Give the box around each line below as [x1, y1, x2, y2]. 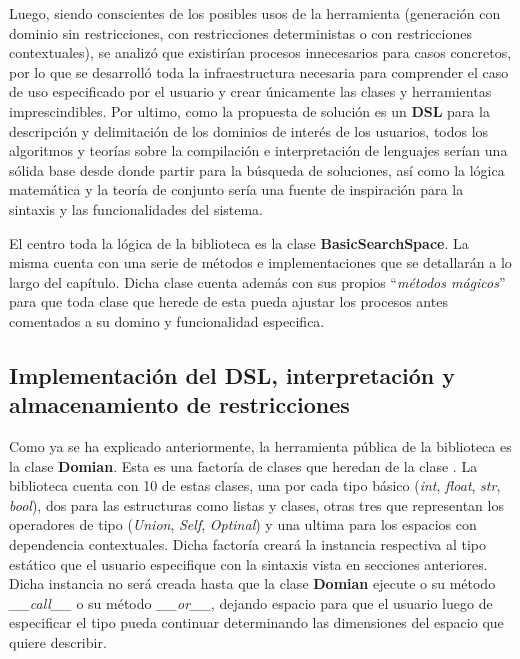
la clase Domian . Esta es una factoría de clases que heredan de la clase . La [9, 455, 478, 476]
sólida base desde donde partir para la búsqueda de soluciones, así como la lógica [9, 159, 505, 180]
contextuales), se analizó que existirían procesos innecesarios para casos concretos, [9, 42, 512, 63]
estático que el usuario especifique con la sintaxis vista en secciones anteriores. [9, 553, 488, 574]
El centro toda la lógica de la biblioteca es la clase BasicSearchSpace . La [9, 232, 469, 253]
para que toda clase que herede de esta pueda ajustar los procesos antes [9, 291, 448, 312]
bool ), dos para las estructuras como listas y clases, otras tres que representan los [9, 494, 504, 515]
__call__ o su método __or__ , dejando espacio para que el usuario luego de [9, 592, 493, 613]
